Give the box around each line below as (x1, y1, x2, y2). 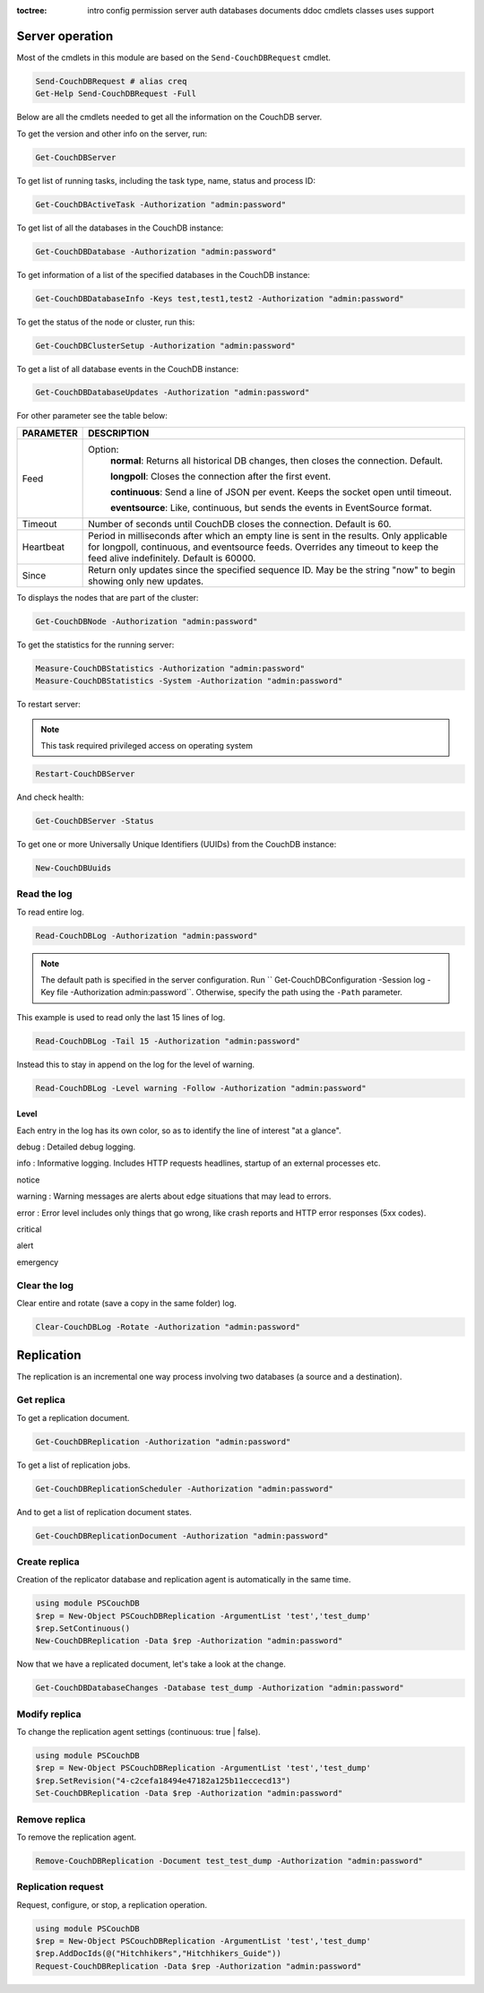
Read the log (16, 888, 73, 900)
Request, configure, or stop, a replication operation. (16, 1899, 208, 1910)
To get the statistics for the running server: (16, 639, 175, 650)
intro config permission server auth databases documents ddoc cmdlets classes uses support (87, 5, 435, 15)
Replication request (16, 1881, 104, 1893)
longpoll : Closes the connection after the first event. (110, 470, 332, 482)
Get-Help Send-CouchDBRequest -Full (35, 89, 197, 99)
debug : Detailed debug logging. (16, 1141, 136, 1152)
